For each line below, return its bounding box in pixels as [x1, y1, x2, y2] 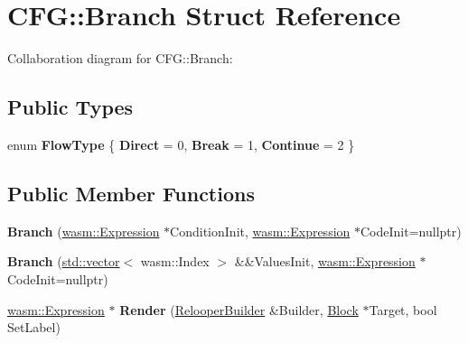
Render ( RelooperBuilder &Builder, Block [119, 300, 359, 319]
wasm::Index [140, 252, 210, 271]
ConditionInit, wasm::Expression [170, 221, 351, 240]
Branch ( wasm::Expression [7, 221, 160, 240]
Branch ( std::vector [7, 252, 120, 271]
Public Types [7, 93, 134, 121]
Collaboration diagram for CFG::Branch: [7, 49, 233, 68]
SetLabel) [7, 318, 61, 337]
